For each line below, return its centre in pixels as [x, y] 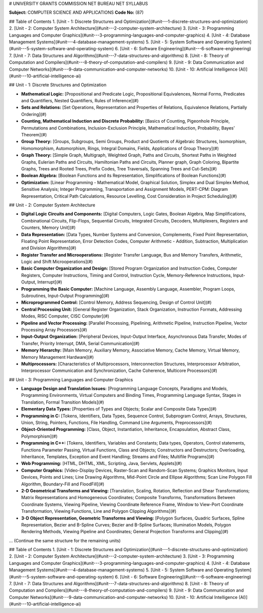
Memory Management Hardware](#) [57, 357]
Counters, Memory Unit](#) [48, 228]
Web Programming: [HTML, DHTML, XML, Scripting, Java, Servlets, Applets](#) [102, 464]
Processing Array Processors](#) [54, 330]
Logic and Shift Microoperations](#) [57, 262]
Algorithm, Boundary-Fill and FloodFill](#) [63, 484]
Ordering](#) [34, 114]
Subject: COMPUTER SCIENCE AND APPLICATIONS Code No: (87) [76, 13]
